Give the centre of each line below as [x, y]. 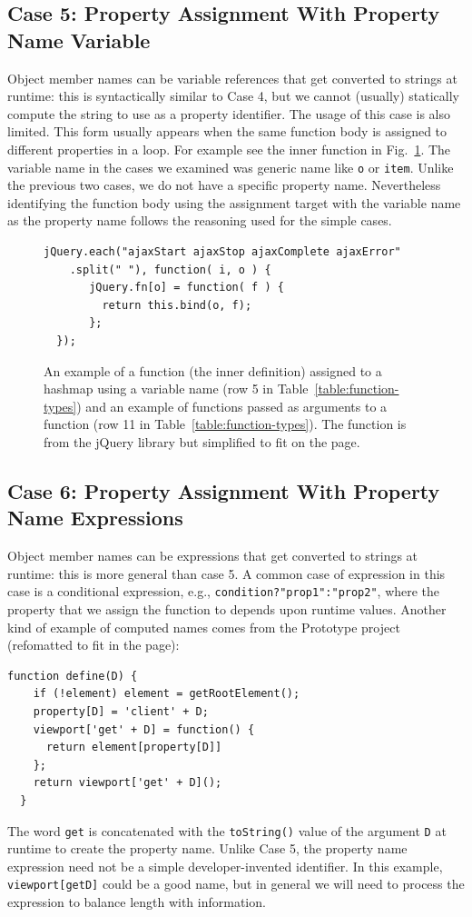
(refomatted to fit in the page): [93, 645]
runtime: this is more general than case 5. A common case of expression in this [226, 573]
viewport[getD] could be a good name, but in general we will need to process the [236, 884]
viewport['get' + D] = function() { [144, 729]
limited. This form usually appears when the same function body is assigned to [227, 131]
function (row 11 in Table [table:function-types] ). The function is [225, 424]
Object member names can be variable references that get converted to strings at [232, 78]
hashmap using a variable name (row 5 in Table [176, 389]
